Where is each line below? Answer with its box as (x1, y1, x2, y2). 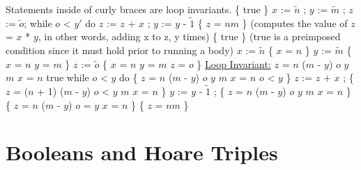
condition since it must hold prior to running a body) (6, 43, 233, 57)
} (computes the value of (242, 15, 348, 30)
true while (46, 70, 89, 85)
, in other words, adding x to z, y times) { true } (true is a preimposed (38, 29, 341, 44)
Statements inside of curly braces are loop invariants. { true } (6, 2, 269, 16)
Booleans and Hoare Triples (6, 138, 278, 167)
